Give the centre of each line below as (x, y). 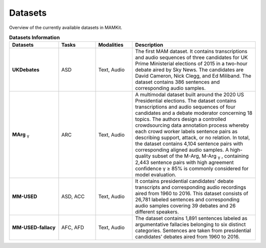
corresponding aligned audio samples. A (182, 150)
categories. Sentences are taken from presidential (193, 231)
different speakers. (157, 212)
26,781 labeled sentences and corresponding (187, 200)
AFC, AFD (73, 227)
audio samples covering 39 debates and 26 (185, 206)
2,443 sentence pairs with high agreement (184, 163)
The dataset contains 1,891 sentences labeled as (191, 219)
